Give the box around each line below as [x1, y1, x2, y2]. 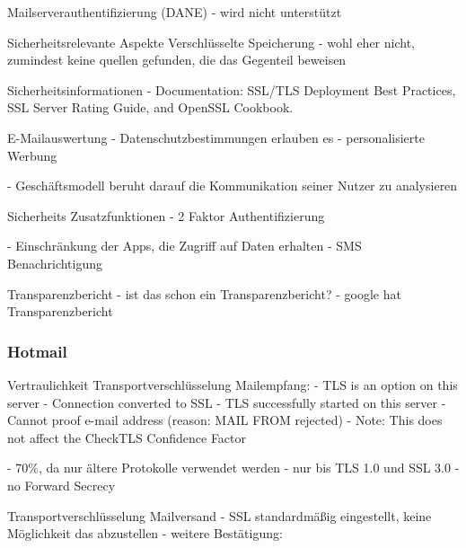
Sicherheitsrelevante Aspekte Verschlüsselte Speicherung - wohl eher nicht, [7, 32, 415, 51]
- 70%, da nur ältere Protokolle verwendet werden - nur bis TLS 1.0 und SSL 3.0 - [7, 458, 460, 477]
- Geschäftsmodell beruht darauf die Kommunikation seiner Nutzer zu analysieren [7, 176, 458, 195]
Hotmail [7, 340, 67, 362]
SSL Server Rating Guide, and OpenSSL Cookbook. [7, 98, 294, 117]
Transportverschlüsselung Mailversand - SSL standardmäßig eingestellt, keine [7, 506, 432, 525]
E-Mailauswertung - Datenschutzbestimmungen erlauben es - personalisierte [7, 128, 425, 146]
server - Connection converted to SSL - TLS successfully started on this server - [7, 393, 446, 411]
